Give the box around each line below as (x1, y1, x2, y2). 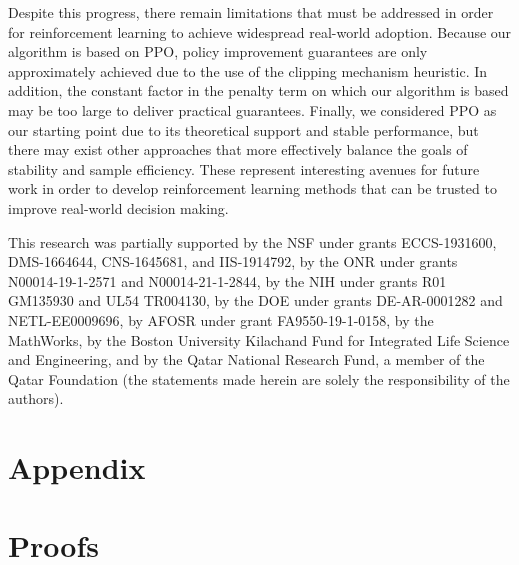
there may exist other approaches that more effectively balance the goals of (8, 139, 468, 160)
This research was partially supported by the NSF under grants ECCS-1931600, (8, 231, 497, 252)
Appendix (8, 447, 146, 488)
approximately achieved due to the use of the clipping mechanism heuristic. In (8, 60, 488, 81)
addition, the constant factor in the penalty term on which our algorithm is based (8, 80, 509, 101)
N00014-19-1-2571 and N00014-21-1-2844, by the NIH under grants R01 (8, 270, 447, 291)
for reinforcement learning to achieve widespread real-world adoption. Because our (8, 21, 512, 42)
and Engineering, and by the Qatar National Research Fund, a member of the (8, 349, 485, 370)
